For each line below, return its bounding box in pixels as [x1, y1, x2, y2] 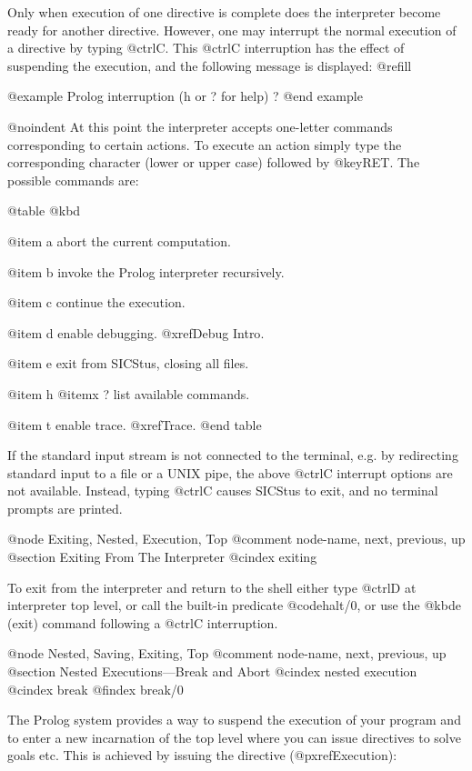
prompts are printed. [7, 498, 123, 517]
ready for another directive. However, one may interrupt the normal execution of [7, 20, 457, 39]
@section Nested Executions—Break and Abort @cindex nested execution [7, 662, 417, 681]
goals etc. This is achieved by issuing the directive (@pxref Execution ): [7, 746, 397, 765]
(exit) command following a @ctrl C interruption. [7, 613, 278, 632]
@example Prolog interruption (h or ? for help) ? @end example [7, 86, 363, 105]
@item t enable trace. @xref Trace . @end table [7, 415, 262, 434]
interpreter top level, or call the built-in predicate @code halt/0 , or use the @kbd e [7, 596, 461, 615]
